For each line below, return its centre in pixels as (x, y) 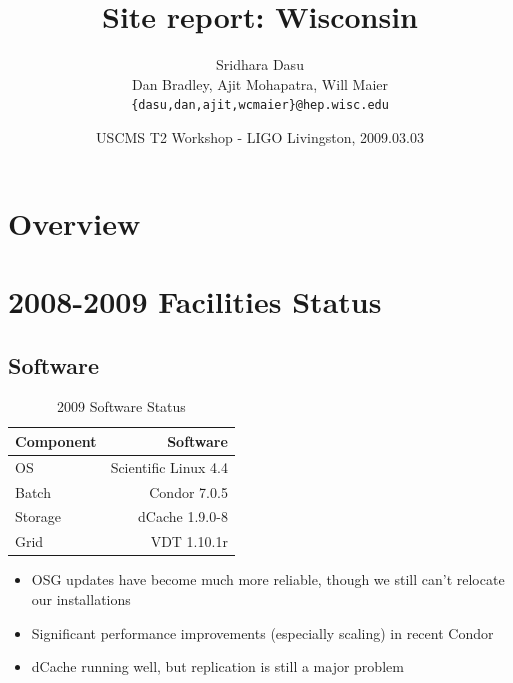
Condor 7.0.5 (188, 491)
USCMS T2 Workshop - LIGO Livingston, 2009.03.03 (260, 136)
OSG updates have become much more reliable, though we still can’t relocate (268, 579)
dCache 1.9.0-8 (183, 516)
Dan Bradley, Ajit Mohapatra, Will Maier (260, 83)
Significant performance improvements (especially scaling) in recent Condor (262, 632)
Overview (74, 222)
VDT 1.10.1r (189, 541)
